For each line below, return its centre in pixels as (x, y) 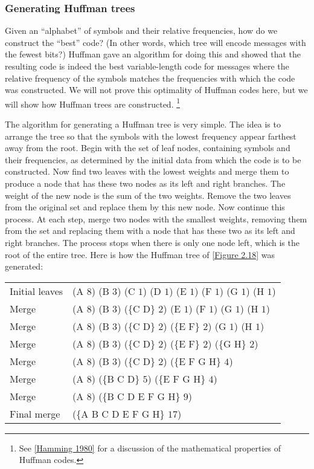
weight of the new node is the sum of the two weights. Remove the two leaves (148, 195)
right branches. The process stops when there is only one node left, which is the (152, 242)
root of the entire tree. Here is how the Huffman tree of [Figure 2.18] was (140, 254)
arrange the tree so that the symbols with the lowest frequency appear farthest (151, 136)
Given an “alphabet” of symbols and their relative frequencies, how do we (141, 31)
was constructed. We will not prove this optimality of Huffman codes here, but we (156, 90)
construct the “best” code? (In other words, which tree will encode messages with (155, 42)
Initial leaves (37, 291)
